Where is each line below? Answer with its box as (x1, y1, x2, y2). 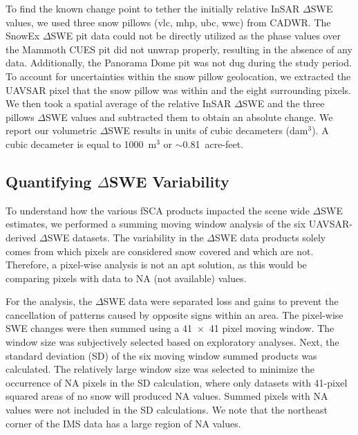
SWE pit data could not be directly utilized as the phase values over (50, 28, 341, 43)
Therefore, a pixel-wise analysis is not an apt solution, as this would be (6, 257, 307, 272)
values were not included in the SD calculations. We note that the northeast (6, 402, 328, 417)
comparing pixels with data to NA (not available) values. (6, 270, 247, 285)
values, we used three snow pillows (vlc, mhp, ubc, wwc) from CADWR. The (6, 15, 331, 29)
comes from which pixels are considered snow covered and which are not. (6, 243, 314, 258)
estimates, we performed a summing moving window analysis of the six (6, 216, 306, 231)
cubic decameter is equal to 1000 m (6, 136, 157, 151)
